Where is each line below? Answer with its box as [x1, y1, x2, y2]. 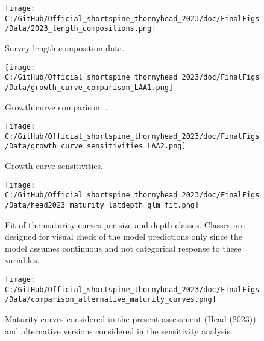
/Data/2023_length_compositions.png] [5, 24, 156, 33]
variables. [5, 253, 40, 266]
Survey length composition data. [5, 41, 125, 54]
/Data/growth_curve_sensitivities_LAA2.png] [5, 142, 186, 151]
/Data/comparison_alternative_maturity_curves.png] [5, 295, 216, 304]
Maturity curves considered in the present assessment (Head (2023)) [5, 313, 256, 325]
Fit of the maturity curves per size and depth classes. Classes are [5, 218, 245, 231]
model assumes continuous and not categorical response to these [5, 241, 242, 254]
